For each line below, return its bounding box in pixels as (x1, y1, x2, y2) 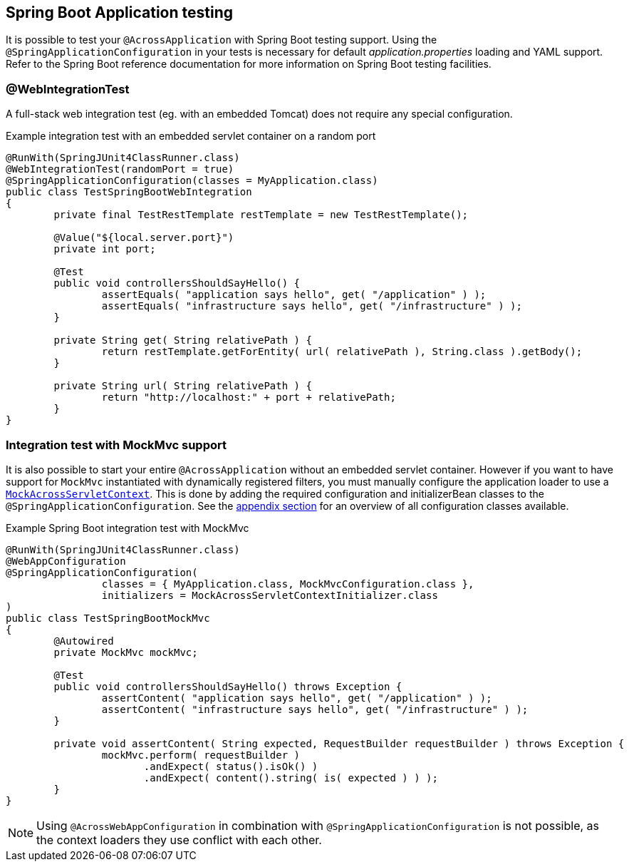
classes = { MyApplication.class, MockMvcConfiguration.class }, (101, 578, 474, 590)
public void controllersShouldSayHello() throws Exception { (53, 680, 402, 692)
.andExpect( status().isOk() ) (143, 760, 318, 772)
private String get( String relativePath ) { (53, 334, 312, 347)
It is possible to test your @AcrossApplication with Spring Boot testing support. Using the (6, 34, 437, 46)
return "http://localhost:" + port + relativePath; (101, 391, 396, 404)
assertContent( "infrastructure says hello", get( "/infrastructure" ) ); (101, 703, 529, 715)
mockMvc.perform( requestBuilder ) (101, 749, 301, 761)
